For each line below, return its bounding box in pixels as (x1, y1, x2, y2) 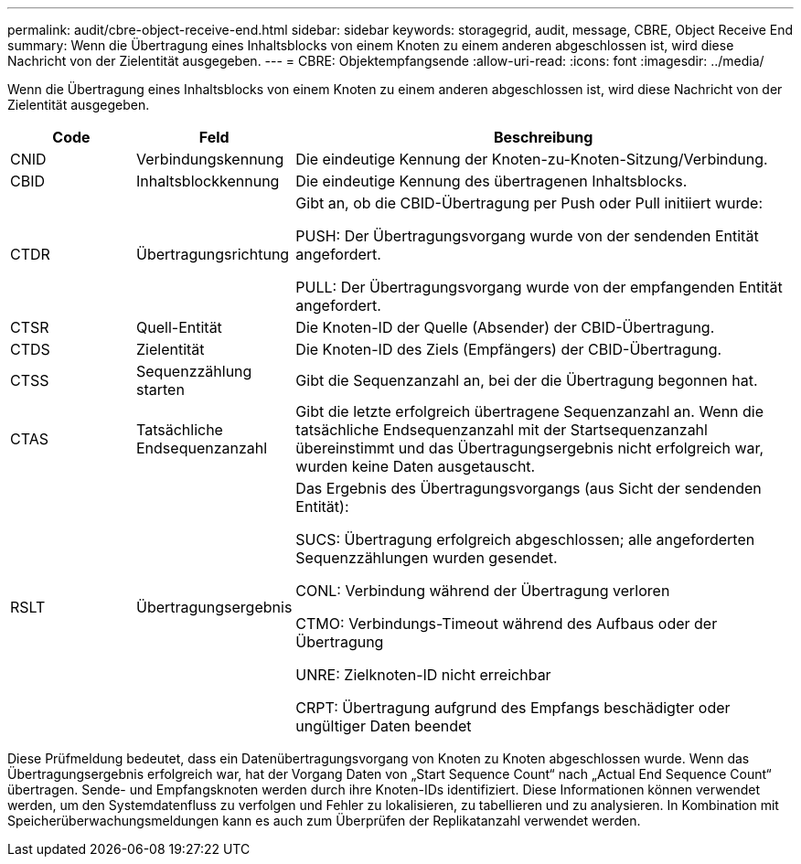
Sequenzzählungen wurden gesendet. (295, 549, 558, 567)
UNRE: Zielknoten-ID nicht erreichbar (295, 666, 551, 684)
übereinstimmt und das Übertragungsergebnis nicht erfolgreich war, (295, 439, 764, 457)
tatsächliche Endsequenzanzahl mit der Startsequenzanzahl (295, 421, 708, 439)
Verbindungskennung (136, 150, 284, 168)
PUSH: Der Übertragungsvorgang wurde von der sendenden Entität (295, 227, 759, 245)
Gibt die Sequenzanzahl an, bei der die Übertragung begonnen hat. (295, 371, 758, 389)
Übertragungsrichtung (136, 245, 290, 263)
